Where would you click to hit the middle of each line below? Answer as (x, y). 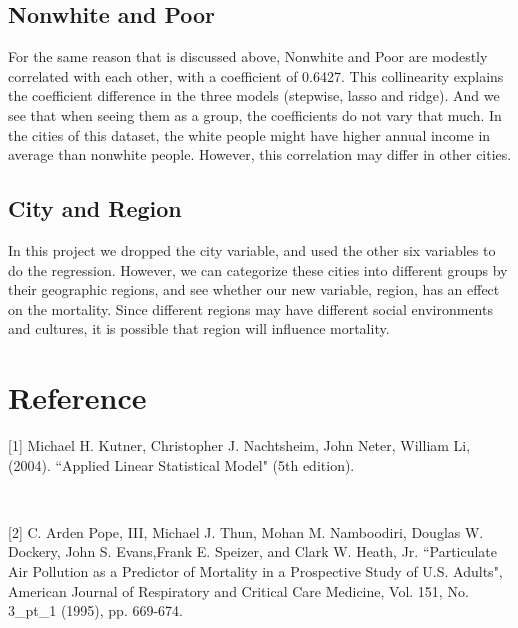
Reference (77, 397)
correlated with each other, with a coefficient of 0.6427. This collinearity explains (256, 75)
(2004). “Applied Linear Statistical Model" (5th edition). (181, 464)
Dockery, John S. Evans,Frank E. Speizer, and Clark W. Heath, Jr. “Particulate (253, 551)
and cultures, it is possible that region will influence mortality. (199, 328)
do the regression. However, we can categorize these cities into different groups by (258, 269)
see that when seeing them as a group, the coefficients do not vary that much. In (255, 114)
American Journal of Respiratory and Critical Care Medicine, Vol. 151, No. (238, 590)
